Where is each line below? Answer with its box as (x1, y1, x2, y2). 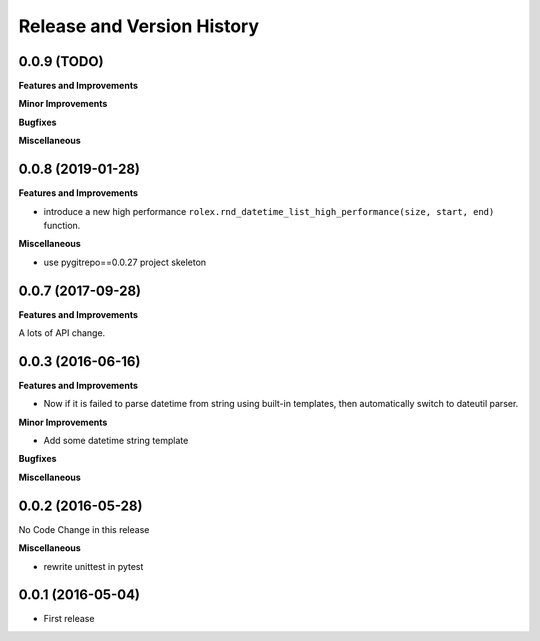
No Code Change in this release (18, 523, 150, 535)
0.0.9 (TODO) (18, 53, 104, 70)
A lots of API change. (18, 327, 106, 339)
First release (43, 613, 95, 625)
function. (43, 219, 81, 231)
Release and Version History (18, 15, 260, 37)
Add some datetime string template (43, 435, 189, 447)
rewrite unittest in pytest (43, 560, 144, 572)
